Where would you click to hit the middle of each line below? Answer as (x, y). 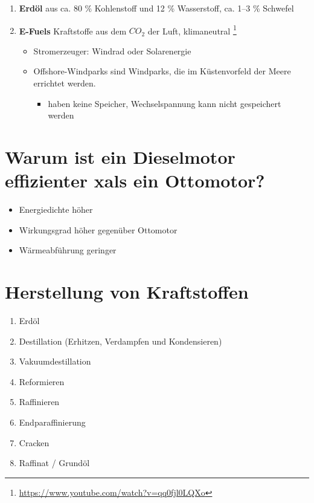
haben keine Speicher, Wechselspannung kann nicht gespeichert (165, 103)
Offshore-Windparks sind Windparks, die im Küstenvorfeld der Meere (162, 71)
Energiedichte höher (56, 209)
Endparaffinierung (52, 422)
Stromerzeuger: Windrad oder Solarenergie (112, 50)
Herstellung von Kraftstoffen (127, 292)
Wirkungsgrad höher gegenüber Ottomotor (98, 229)
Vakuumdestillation (55, 361)
